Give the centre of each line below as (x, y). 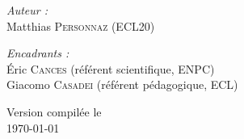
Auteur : (27, 10)
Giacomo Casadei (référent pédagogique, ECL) (122, 84)
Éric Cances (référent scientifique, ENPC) (111, 68)
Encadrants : (38, 53)
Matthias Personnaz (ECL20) (81, 25)
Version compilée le (54, 111)
